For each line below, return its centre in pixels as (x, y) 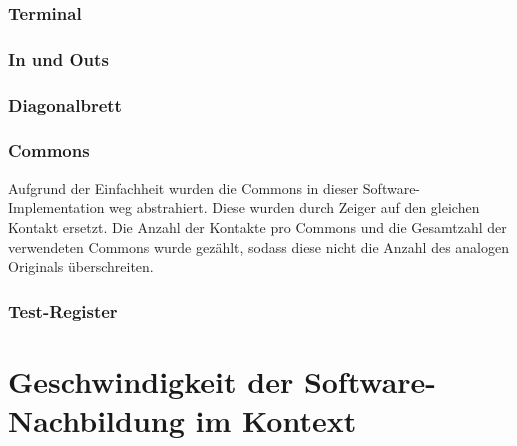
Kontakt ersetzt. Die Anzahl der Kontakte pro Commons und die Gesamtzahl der (257, 226)
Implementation (56, 207)
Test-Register (63, 310)
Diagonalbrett (65, 104)
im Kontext (276, 419)
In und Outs (58, 58)
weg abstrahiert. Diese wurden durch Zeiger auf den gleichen (294, 207)
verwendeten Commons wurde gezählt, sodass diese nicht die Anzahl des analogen (258, 246)
